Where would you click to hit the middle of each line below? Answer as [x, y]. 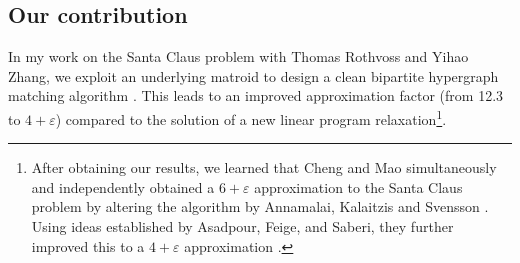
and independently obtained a [123, 186]
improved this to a [88, 245]
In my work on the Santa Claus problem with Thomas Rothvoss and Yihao [238, 56]
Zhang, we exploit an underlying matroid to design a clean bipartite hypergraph [253, 75]
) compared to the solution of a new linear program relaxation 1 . [251, 117]
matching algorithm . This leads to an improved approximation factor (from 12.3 [256, 95]
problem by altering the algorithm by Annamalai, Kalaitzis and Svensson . [260, 206]
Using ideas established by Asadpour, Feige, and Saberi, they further [242, 226]
